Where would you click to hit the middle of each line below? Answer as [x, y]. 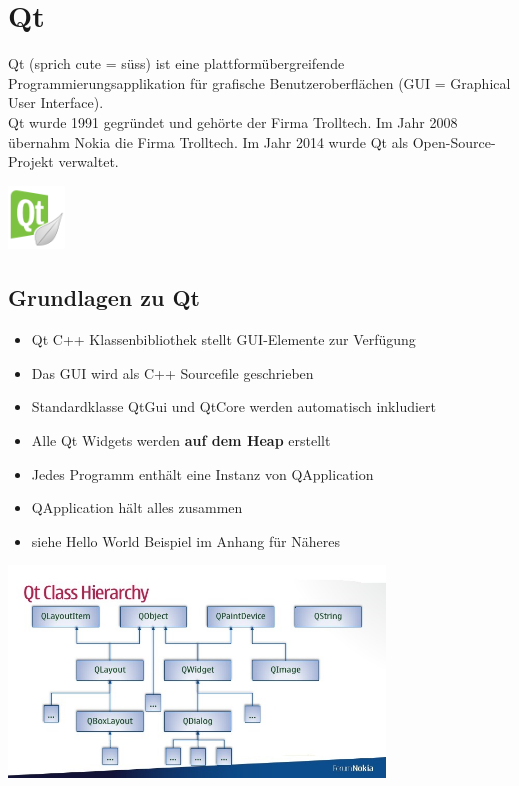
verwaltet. [88, 161]
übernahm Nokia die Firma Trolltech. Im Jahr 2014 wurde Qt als [208, 141]
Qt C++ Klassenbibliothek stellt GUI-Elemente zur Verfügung [223, 339]
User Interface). [56, 102]
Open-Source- [454, 141]
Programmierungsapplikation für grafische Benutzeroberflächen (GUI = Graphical [259, 82]
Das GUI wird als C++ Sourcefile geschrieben [172, 372]
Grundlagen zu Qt [104, 297]
